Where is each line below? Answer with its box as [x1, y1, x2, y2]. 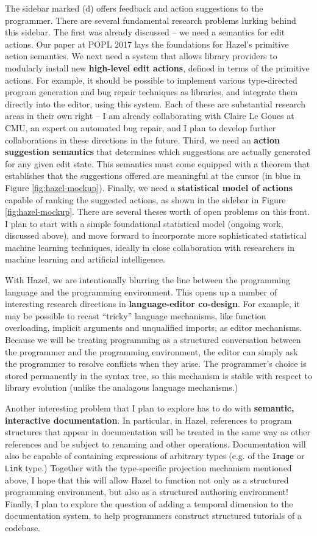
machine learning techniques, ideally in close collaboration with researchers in [5, 241, 294, 253]
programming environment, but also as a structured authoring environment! [5, 485, 288, 498]
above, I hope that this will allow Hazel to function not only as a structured [5, 473, 289, 486]
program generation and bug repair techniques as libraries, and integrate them [5, 85, 298, 98]
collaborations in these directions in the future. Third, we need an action [5, 133, 280, 146]
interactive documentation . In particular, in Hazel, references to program [5, 413, 292, 426]
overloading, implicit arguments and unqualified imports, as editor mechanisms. [5, 321, 302, 334]
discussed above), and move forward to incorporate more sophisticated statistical [5, 229, 307, 242]
